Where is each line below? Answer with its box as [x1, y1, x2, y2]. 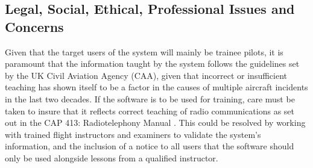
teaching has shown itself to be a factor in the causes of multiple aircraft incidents [5, 81, 308, 93]
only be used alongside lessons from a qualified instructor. [5, 151, 218, 164]
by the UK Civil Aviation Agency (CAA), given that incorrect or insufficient [5, 69, 288, 81]
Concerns [5, 17, 64, 36]
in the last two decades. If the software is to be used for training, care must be [5, 92, 295, 105]
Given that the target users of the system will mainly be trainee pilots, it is [5, 45, 283, 58]
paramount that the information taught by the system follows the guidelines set [5, 57, 300, 70]
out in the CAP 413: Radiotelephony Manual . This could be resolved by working [5, 116, 306, 129]
